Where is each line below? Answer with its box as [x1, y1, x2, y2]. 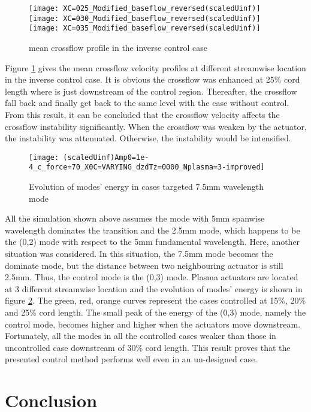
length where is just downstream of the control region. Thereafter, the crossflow [5, 84, 297, 97]
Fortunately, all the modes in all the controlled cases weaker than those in [5, 329, 276, 342]
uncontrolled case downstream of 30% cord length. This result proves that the [5, 341, 291, 353]
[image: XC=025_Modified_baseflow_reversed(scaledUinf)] [29, 4, 261, 13]
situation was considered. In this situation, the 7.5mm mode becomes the [5, 247, 273, 259]
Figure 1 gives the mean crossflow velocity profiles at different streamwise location [5, 61, 306, 74]
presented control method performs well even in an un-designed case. [5, 353, 258, 365]
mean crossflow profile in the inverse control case [29, 41, 207, 53]
